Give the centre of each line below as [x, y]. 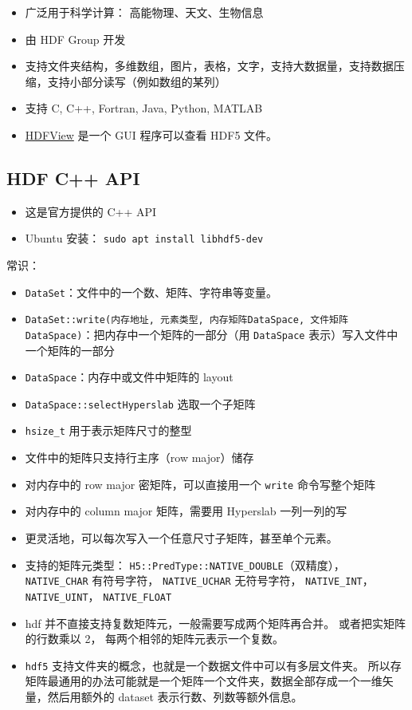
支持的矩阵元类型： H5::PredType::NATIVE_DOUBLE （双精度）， [185, 564]
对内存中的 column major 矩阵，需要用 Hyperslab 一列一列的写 [186, 511]
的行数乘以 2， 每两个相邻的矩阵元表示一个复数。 [155, 639]
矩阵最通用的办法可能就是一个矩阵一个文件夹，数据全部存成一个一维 [204, 681]
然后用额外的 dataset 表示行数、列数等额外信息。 [175, 696]
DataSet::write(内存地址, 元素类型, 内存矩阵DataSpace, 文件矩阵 [186, 320]
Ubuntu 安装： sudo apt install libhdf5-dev [144, 238]
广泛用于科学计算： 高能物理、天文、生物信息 [144, 12]
